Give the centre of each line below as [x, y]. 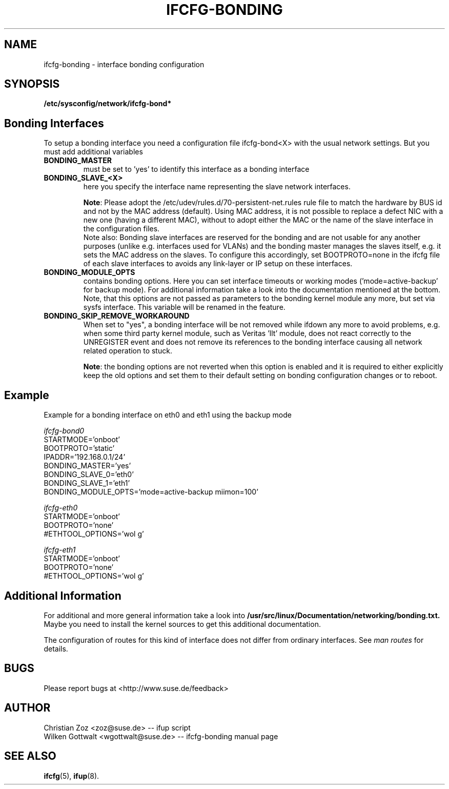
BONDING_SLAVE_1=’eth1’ [87, 483]
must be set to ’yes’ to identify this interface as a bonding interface [196, 169]
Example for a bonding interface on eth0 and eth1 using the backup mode [168, 415]
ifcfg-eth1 [60, 550]
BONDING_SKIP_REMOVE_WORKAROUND [117, 316]
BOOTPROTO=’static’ [79, 448]
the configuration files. [121, 229]
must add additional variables [93, 152]
